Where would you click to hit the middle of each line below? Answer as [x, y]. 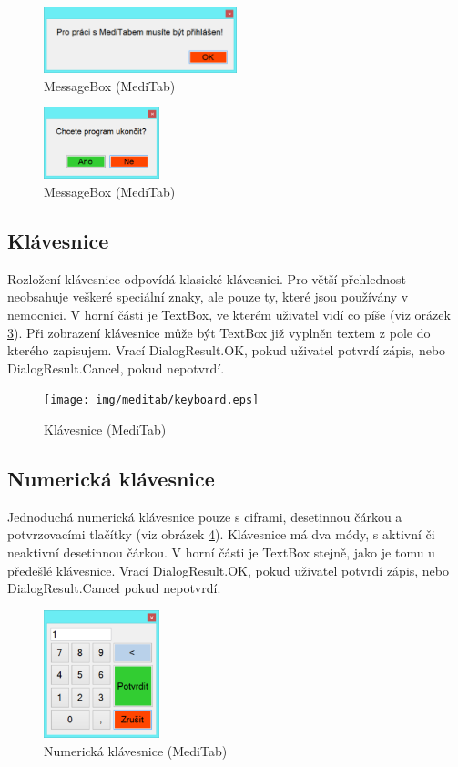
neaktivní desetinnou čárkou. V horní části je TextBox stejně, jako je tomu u [221, 552]
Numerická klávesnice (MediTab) [136, 750]
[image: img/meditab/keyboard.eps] [152, 400]
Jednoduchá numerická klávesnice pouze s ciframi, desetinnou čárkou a [205, 516]
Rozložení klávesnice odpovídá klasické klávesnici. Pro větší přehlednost [207, 278]
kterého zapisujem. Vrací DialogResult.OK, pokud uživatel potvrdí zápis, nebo [227, 350]
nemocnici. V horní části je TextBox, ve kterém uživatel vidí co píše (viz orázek [229, 314]
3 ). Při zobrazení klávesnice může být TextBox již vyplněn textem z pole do [219, 332]
